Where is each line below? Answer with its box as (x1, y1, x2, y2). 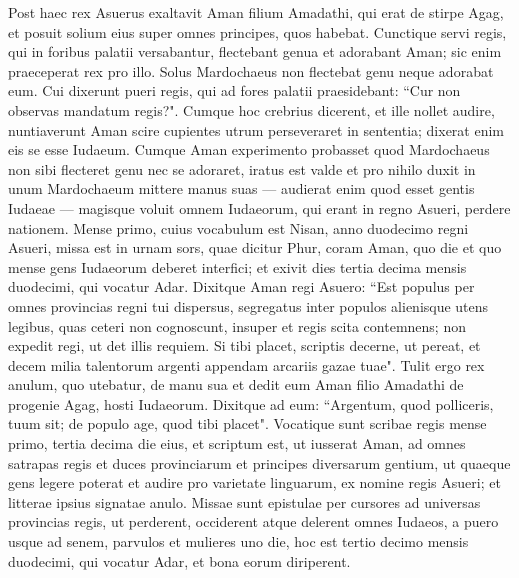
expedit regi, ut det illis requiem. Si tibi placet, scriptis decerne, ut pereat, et (8, 335, 481, 356)
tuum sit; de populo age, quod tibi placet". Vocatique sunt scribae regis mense (8, 413, 487, 434)
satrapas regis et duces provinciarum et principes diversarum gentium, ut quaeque (8, 452, 511, 473)
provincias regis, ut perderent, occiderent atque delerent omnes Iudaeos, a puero (8, 511, 499, 532)
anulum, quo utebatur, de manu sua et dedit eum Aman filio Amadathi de (8, 374, 464, 395)
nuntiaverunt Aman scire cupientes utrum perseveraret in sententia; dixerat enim (8, 119, 505, 140)
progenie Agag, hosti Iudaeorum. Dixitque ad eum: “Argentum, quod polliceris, (8, 393, 494, 414)
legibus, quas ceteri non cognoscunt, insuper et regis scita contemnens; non (8, 315, 466, 336)
